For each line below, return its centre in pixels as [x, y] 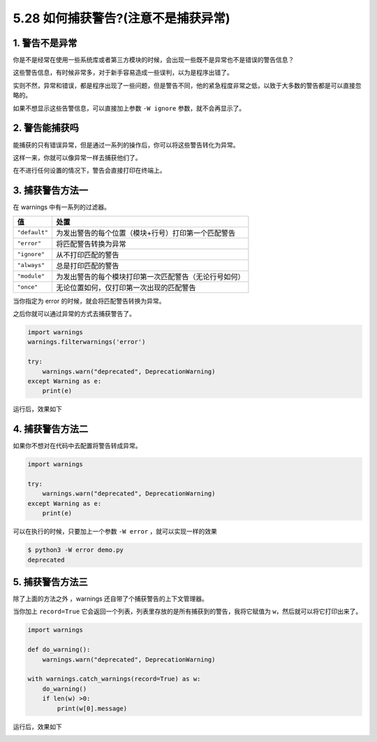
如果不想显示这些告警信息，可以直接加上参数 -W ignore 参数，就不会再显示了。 [129, 108]
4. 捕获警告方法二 [51, 429]
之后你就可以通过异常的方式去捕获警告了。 [74, 314]
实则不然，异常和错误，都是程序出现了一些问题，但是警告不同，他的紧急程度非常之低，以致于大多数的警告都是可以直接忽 [187, 85]
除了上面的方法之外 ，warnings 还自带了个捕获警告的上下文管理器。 [111, 599]
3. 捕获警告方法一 [51, 191]
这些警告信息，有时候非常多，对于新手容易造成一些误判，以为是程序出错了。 [123, 73]
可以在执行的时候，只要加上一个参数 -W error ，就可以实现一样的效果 [115, 531]
